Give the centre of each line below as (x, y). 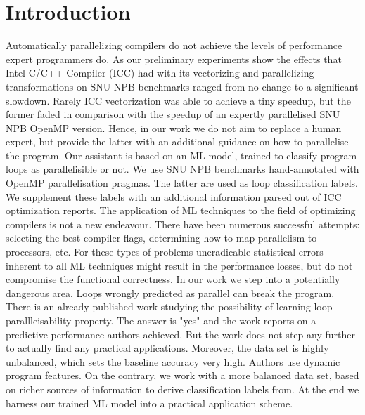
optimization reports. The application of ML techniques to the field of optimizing (181, 210)
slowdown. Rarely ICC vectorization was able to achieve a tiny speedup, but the (178, 100)
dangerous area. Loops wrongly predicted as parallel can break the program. (170, 292)
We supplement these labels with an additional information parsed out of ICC (174, 196)
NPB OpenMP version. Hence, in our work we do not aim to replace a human (174, 127)
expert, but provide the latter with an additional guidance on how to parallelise (177, 141)
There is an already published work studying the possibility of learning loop (169, 307)
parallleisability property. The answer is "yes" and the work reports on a (161, 320)
